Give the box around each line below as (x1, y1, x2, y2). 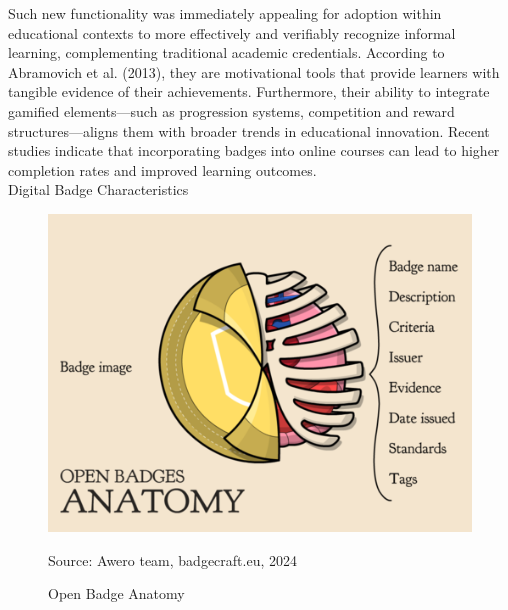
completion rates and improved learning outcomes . (8, 159, 317, 180)
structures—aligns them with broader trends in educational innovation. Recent (8, 120, 490, 141)
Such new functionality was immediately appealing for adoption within (8, 3, 442, 23)
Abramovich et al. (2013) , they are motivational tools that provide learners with (8, 61, 500, 82)
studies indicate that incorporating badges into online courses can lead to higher (8, 140, 500, 161)
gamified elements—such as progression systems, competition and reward (8, 100, 455, 121)
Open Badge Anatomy (48, 583, 185, 604)
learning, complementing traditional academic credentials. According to (8, 42, 445, 63)
